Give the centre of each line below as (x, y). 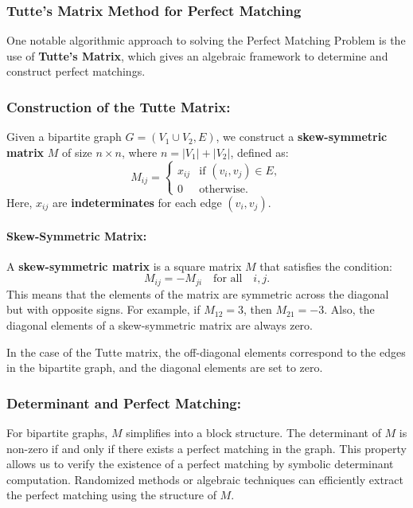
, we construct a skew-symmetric (302, 137)
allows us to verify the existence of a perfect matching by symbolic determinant (200, 464)
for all (228, 279)
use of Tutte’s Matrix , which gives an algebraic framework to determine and (197, 55)
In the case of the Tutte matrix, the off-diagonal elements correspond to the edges (206, 352)
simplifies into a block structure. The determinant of (253, 432)
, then (258, 309)
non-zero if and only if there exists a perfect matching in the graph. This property (206, 448)
